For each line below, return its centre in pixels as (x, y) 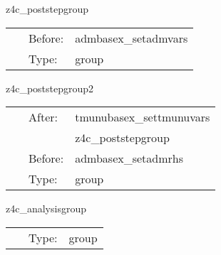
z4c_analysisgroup (46, 208)
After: (43, 117)
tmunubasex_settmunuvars (143, 117)
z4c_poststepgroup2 (50, 88)
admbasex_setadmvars (132, 38)
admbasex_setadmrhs (129, 158)
